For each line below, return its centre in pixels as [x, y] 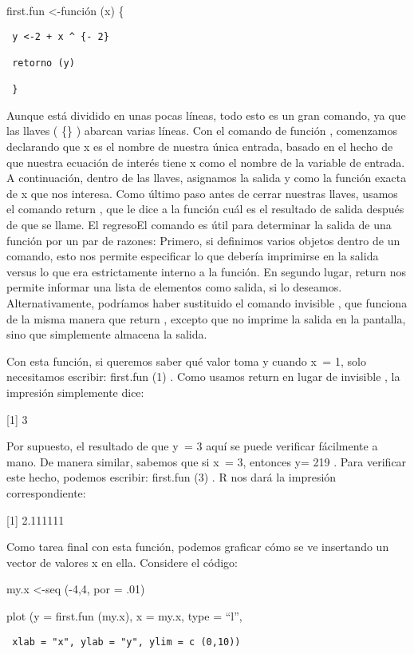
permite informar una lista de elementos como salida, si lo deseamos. [174, 287]
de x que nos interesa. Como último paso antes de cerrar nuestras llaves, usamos [202, 193]
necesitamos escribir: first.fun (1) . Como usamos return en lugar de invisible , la [203, 377]
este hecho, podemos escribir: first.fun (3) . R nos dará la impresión [172, 477]
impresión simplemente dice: [75, 392]
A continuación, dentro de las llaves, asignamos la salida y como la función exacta [207, 178]
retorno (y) [43, 63]
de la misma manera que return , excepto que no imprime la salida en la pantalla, [206, 318]
